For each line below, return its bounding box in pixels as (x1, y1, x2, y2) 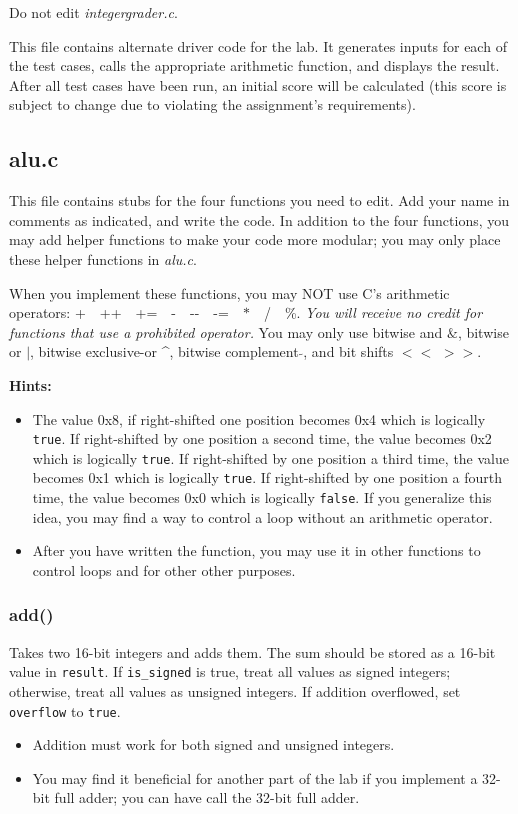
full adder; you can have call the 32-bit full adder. (54, 787, 360, 808)
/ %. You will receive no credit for (263, 302, 483, 323)
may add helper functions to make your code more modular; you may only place (9, 229, 501, 250)
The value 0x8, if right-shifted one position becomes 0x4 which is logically (32, 408, 486, 429)
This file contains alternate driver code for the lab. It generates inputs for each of (9, 35, 507, 56)
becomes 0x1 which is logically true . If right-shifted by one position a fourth (32, 467, 503, 488)
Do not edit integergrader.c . (9, 2, 178, 22)
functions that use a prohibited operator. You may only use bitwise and (9, 321, 443, 342)
